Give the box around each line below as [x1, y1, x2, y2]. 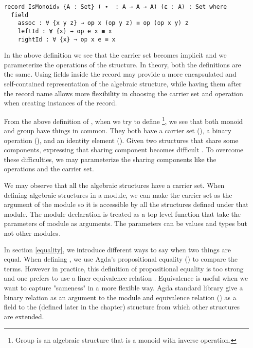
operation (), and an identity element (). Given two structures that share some [4, 135, 238, 145]
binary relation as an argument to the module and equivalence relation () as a [4, 292, 236, 302]
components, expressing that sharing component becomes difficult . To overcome [4, 144, 244, 155]
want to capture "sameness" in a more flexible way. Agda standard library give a [4, 283, 243, 292]
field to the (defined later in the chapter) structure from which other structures [4, 302, 240, 312]
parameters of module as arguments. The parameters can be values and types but [4, 218, 247, 228]
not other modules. [4, 228, 60, 238]
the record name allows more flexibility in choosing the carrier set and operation [4, 88, 243, 98]
